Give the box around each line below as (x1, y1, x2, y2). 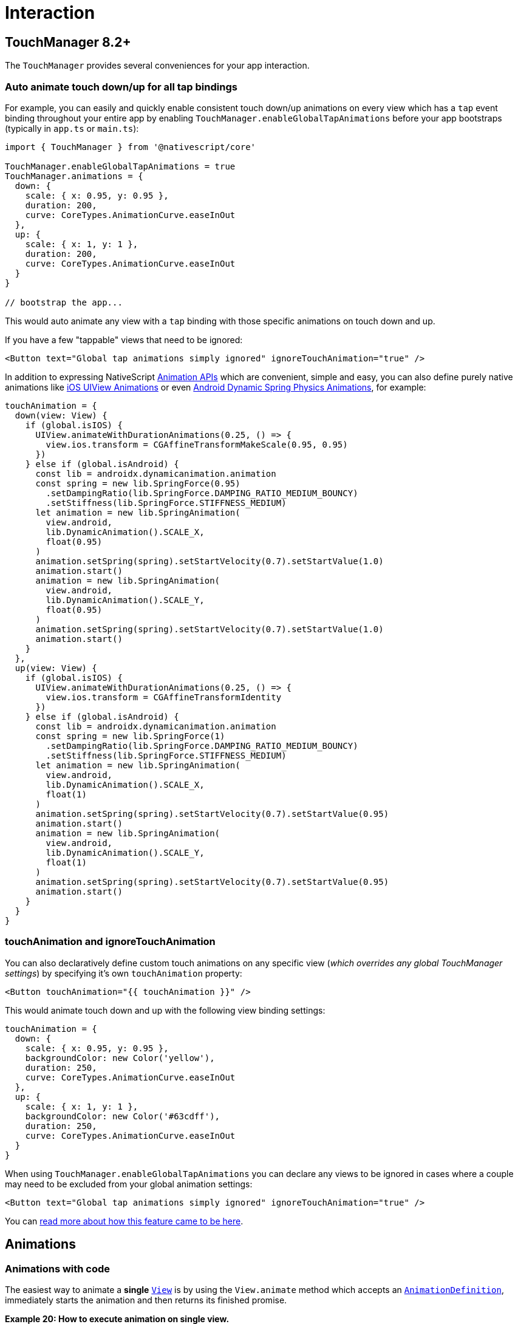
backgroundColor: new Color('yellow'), (25, 1053, 215, 1063)
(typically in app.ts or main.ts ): (5, 123, 139, 134)
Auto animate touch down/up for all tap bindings (5, 80, 237, 93)
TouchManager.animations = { (5, 171, 143, 181)
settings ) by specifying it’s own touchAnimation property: (5, 967, 242, 978)
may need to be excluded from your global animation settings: (5, 1178, 253, 1189)
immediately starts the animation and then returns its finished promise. (5, 1294, 287, 1305)
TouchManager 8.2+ (5, 34, 131, 50)
